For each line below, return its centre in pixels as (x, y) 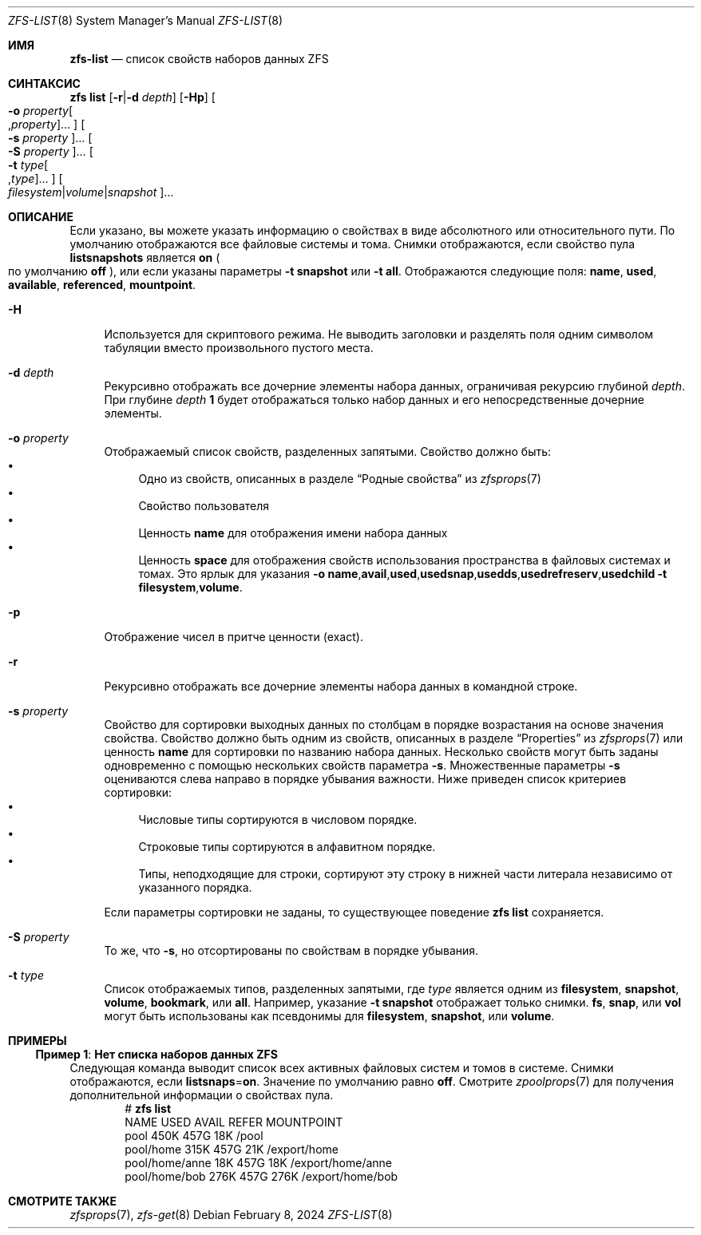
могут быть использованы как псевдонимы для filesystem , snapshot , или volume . (329, 1016)
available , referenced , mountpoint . (102, 285)
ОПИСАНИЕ (41, 217)
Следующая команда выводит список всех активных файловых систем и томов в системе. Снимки (342, 1068)
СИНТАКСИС (44, 83)
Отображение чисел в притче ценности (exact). (234, 637)
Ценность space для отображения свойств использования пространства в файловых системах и (404, 560)
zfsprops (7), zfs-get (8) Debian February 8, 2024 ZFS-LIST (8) (231, 1215)
